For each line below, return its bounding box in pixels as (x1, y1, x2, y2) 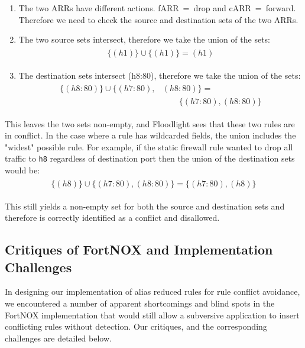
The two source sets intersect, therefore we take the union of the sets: (18, 33, 270, 46)
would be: (5, 163, 40, 176)
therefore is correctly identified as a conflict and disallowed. (5, 211, 220, 224)
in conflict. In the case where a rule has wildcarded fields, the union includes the (5, 129, 296, 141)
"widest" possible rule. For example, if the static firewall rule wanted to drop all (5, 140, 293, 153)
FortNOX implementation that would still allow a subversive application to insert (5, 308, 300, 321)
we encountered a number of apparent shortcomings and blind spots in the (5, 297, 275, 309)
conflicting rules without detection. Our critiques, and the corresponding (5, 320, 267, 333)
